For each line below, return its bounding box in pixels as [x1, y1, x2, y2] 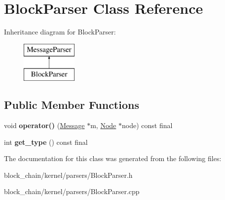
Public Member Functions [4, 97, 139, 112]
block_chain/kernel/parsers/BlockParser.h [4, 169, 133, 180]
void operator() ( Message [4, 120, 85, 131]
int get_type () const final [4, 136, 88, 147]
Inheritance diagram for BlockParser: [4, 27, 116, 37]
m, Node [90, 120, 116, 131]
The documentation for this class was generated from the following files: [4, 153, 222, 164]
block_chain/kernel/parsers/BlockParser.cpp [4, 186, 140, 197]
